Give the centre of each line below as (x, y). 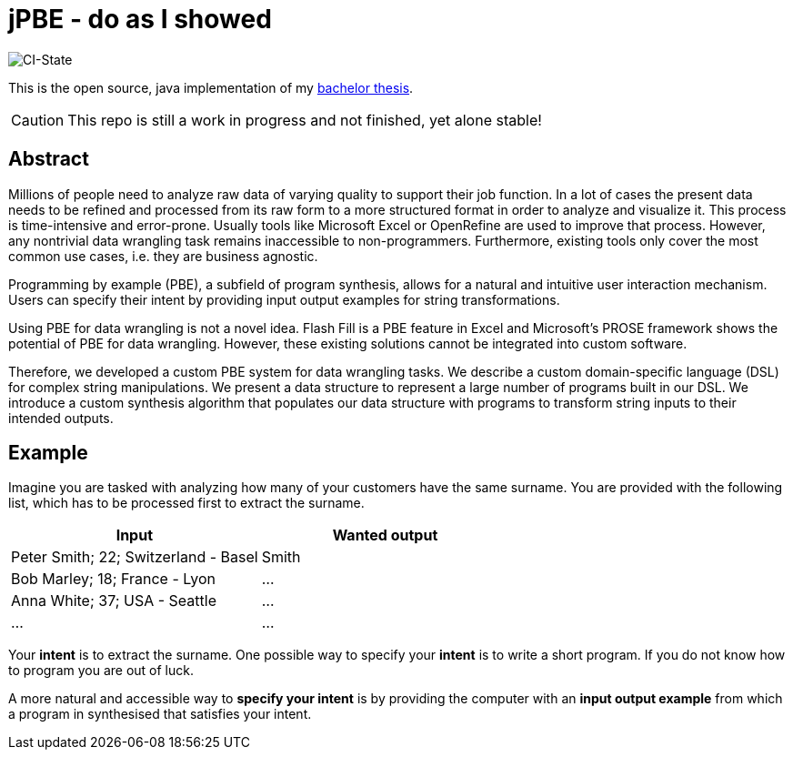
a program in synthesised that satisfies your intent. (160, 714)
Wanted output (385, 535)
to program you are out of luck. (101, 671)
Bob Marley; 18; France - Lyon (113, 579)
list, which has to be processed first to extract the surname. (186, 503)
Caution (38, 120)
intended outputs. (61, 418)
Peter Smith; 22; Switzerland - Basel (135, 557)
